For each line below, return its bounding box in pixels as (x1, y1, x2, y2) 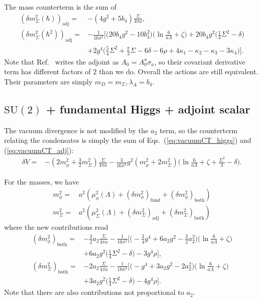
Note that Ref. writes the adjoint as (4, 56, 119, 67)
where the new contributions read (4, 222, 109, 232)
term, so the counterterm (159, 125, 238, 135)
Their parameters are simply (4, 76, 93, 86)
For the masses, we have (4, 176, 79, 187)
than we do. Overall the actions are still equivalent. (99, 66, 258, 77)
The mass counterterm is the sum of (4, 2, 117, 12)
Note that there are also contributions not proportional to (4, 287, 184, 297)
